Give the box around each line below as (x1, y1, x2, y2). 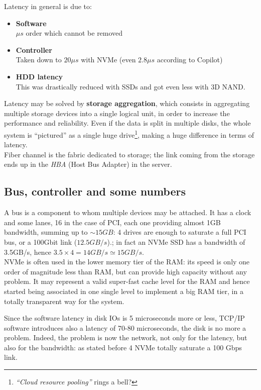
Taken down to (16, 54, 62, 65)
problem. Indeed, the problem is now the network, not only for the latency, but (4, 332, 247, 343)
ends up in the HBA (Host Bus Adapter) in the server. (4, 159, 172, 169)
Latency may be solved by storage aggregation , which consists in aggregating (4, 98, 250, 109)
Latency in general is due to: (4, 1, 92, 11)
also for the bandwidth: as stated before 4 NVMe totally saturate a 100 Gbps (4, 342, 242, 352)
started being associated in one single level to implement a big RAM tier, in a (4, 285, 243, 296)
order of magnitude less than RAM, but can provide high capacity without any (4, 266, 247, 276)
